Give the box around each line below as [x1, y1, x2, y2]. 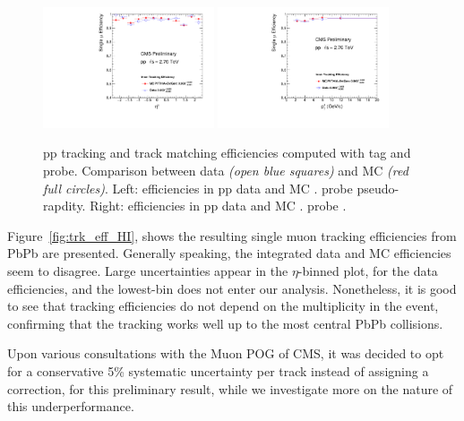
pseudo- [357, 178, 400, 197]
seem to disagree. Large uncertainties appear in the [7, 262, 288, 279]
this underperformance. [7, 397, 134, 416]
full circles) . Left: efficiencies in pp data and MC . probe [43, 178, 353, 197]
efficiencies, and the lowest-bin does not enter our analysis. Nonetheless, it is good [7, 279, 457, 297]
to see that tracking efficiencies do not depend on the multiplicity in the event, [7, 296, 439, 315]
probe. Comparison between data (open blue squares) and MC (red [43, 161, 408, 180]
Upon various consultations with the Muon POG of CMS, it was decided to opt [7, 344, 444, 363]
